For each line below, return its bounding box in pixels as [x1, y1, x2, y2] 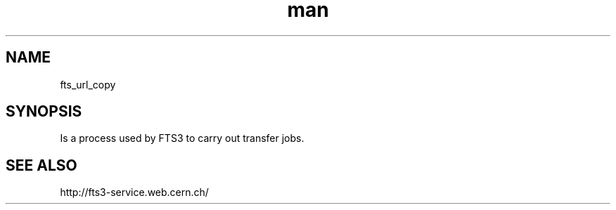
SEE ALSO [6, 156, 77, 174]
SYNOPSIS [6, 103, 82, 121]
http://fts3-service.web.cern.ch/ [60, 186, 209, 199]
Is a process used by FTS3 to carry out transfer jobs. [60, 132, 304, 145]
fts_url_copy [60, 78, 116, 91]
